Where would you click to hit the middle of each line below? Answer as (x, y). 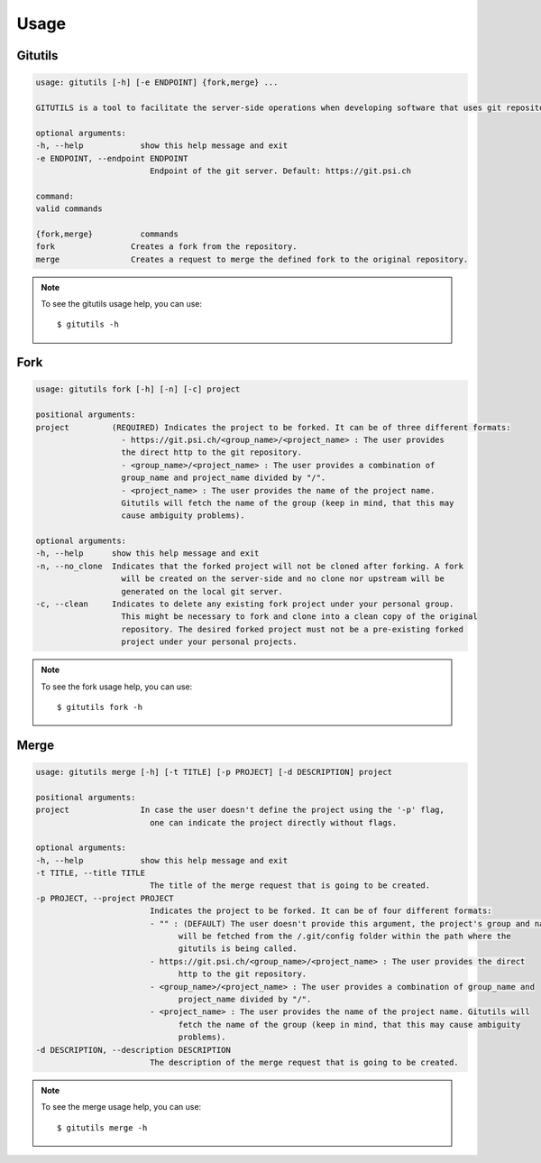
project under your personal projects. (209, 642)
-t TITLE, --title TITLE (91, 873)
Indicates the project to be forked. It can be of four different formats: (321, 911)
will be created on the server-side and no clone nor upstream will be (283, 579)
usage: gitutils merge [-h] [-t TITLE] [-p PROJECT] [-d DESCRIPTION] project (214, 772)
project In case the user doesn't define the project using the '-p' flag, (240, 810)
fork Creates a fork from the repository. (166, 247)
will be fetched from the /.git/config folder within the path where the (344, 937)
